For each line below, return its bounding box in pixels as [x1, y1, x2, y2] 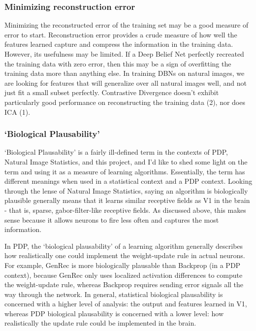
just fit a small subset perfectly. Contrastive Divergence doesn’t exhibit [4, 87, 219, 98]
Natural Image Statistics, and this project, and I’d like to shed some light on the [4, 156, 248, 166]
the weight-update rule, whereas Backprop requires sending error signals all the [4, 279, 244, 290]
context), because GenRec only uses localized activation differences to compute [4, 269, 243, 280]
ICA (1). [4, 106, 31, 117]
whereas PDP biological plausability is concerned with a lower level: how [4, 308, 224, 318]
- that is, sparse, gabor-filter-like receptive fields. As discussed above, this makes [4, 204, 246, 215]
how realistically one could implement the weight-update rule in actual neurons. [4, 250, 245, 261]
